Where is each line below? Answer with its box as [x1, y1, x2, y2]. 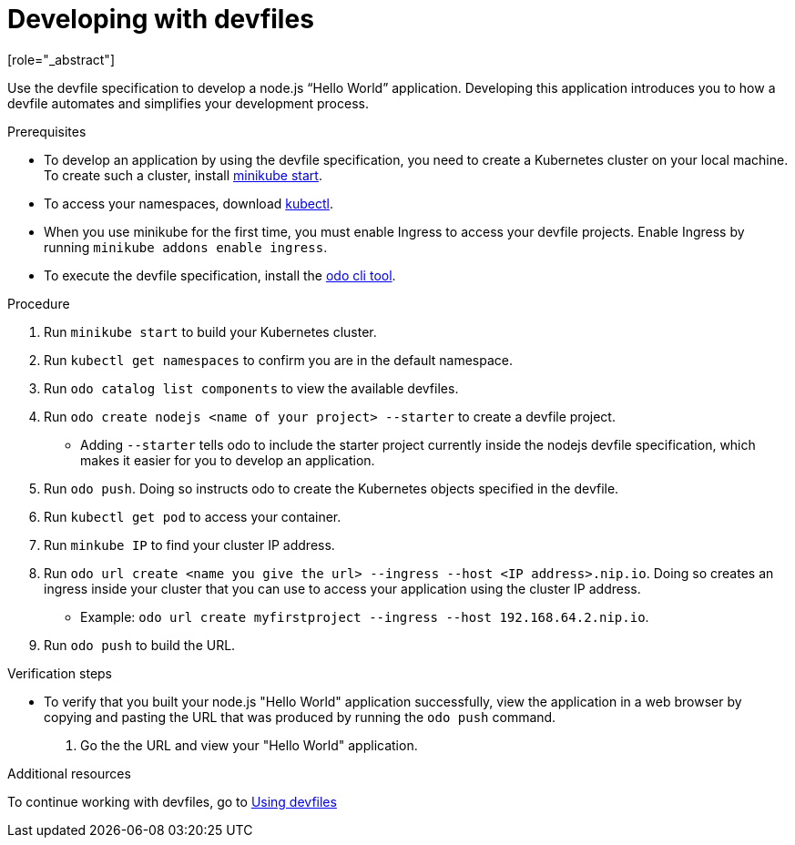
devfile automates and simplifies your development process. [7, 95, 369, 111]
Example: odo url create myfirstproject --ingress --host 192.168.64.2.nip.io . [80, 608, 649, 625]
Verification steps [7, 665, 113, 681]
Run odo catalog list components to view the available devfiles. [44, 380, 459, 396]
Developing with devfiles [7, 4, 314, 35]
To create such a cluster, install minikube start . [44, 167, 322, 183]
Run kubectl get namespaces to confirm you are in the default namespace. [44, 351, 514, 368]
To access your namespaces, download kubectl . [44, 195, 333, 211]
